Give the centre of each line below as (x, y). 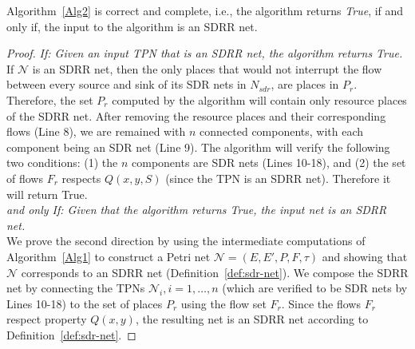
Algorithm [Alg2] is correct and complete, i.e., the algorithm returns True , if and (205, 10)
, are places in (305, 84)
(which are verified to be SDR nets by (315, 288)
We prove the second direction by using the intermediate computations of (186, 241)
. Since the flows (321, 303)
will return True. (47, 194)
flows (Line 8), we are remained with (96, 131)
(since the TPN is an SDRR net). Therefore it (278, 178)
